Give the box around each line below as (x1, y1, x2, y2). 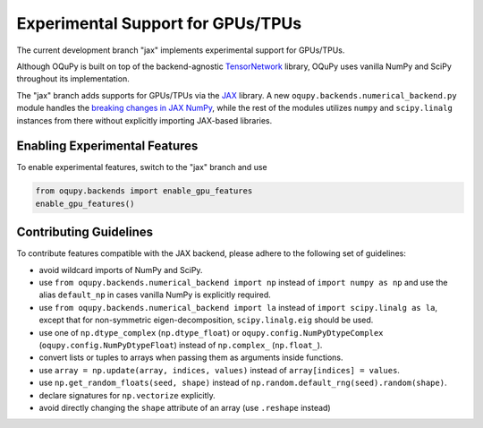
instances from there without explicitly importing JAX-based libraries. (16, 115, 273, 125)
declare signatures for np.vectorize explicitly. (38, 389, 216, 400)
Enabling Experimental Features (16, 139, 199, 154)
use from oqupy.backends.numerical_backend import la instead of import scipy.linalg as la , (38, 302, 438, 312)
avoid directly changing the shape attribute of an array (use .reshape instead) (38, 402, 331, 413)
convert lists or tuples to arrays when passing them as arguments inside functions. (38, 352, 343, 363)
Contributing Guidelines (16, 225, 154, 240)
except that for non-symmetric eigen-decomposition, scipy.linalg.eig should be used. (38, 314, 374, 326)
